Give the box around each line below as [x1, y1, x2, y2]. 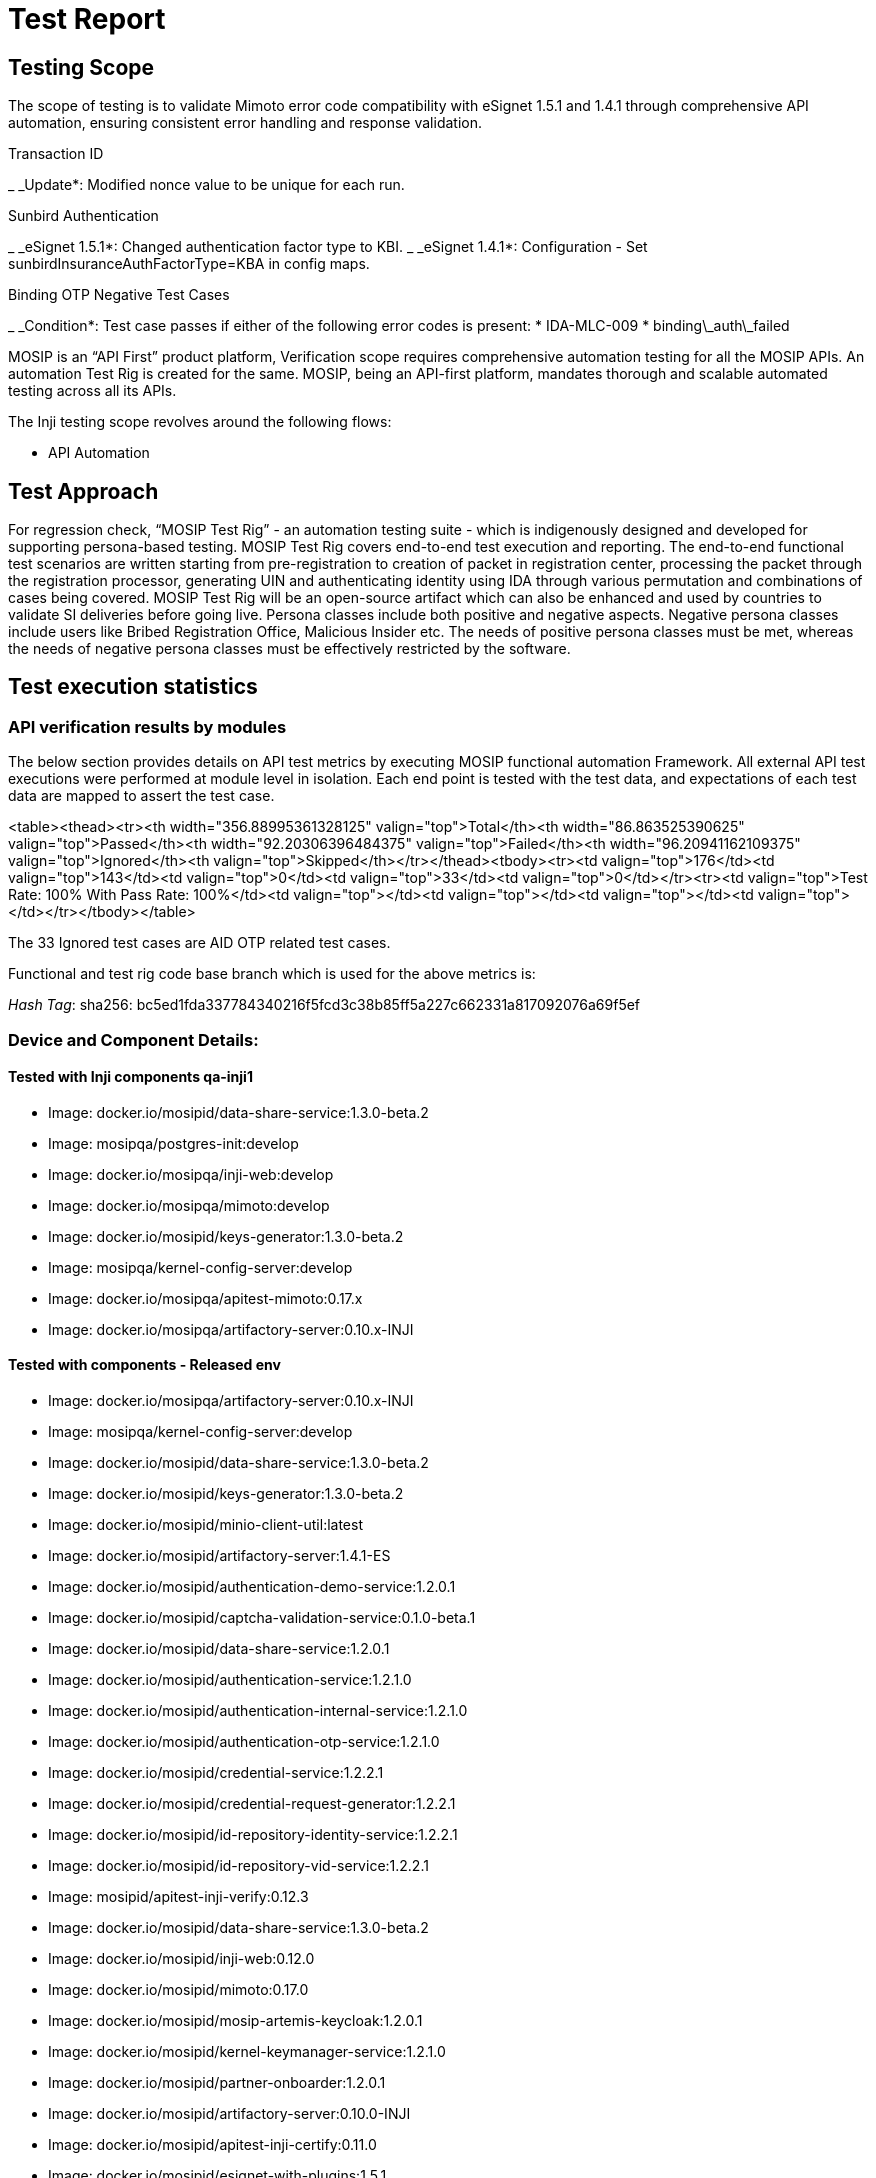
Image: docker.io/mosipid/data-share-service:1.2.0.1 [48, 1640, 390, 1658]
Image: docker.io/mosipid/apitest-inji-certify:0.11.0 [48, 2136, 377, 2154]
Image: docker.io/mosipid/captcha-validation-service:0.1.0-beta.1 [48, 1609, 476, 1627]
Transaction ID [8, 145, 104, 163]
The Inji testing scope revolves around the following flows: [8, 413, 392, 431]
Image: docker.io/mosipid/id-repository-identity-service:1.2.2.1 [48, 1826, 458, 1844]
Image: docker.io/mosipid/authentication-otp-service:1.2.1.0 [48, 1733, 440, 1751]
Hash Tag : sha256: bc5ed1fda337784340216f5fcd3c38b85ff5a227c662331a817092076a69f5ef [8, 996, 641, 1014]
